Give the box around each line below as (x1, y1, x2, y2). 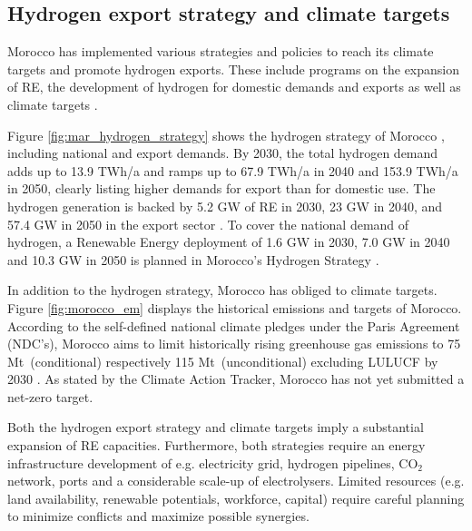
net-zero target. (7, 387, 93, 406)
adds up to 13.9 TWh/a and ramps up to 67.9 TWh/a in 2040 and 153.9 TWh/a (7, 161, 458, 180)
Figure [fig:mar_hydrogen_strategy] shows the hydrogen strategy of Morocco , (7, 125, 445, 144)
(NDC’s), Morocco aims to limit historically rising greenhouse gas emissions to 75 (7, 334, 461, 353)
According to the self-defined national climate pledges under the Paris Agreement (7, 316, 460, 335)
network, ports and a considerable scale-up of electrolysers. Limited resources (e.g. (7, 471, 465, 490)
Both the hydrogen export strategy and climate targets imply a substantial (7, 418, 424, 437)
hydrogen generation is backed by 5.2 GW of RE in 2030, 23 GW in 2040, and (7, 196, 443, 215)
